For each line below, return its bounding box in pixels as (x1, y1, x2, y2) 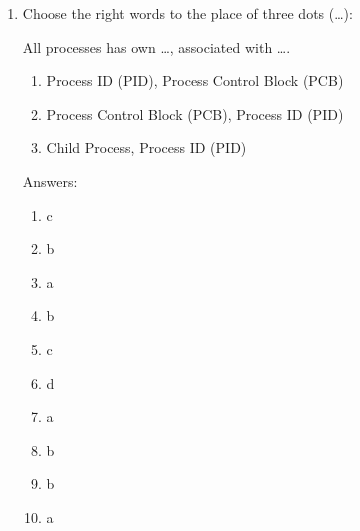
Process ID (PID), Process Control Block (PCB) (46, 70, 344, 91)
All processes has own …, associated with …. (22, 36, 291, 57)
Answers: (22, 170, 78, 191)
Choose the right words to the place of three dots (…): (22, 3, 353, 23)
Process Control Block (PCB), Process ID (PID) (46, 103, 344, 124)
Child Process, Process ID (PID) (46, 137, 247, 158)
